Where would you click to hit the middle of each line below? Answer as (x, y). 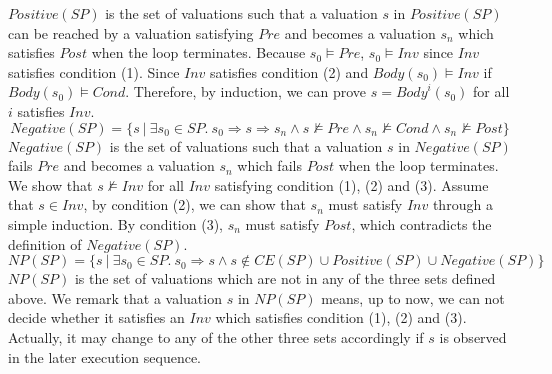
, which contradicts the (421, 223)
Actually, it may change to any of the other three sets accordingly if (216, 336)
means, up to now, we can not (413, 297)
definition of (45, 243)
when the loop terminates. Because (198, 52)
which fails (269, 165)
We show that (50, 184)
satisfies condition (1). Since (94, 71)
